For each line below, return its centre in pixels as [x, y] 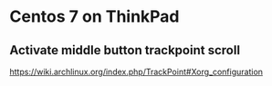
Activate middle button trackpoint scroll [125, 50]
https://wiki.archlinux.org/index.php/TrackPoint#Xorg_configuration [136, 72]
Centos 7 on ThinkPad [94, 17]
